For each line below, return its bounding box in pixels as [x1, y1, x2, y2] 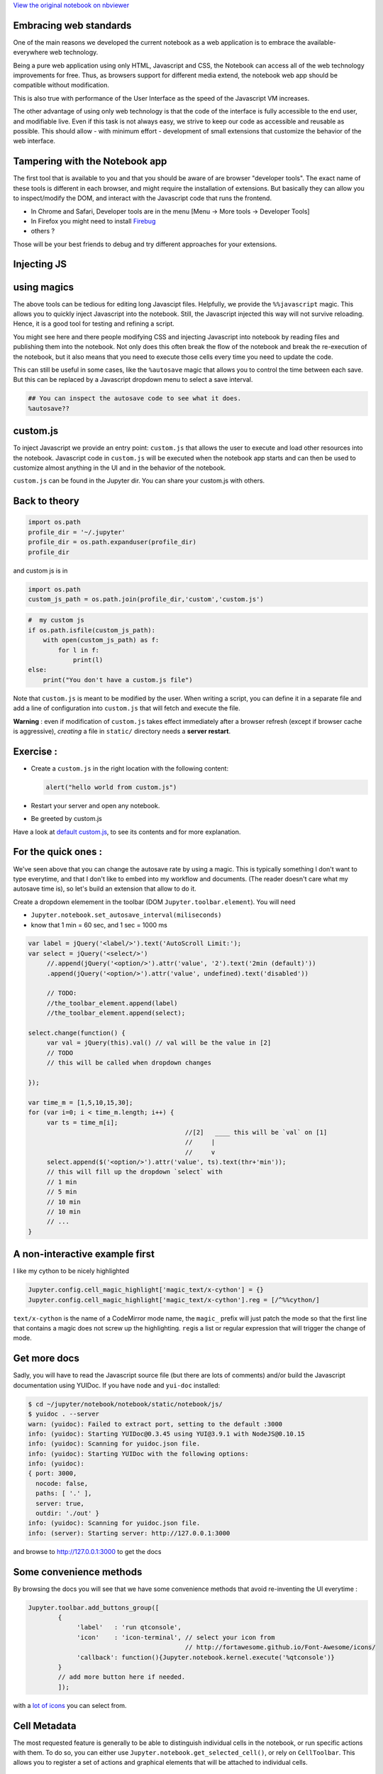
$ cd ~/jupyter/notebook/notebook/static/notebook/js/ [28, 1400, 223, 1408]
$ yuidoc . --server [28, 1410, 99, 1418]
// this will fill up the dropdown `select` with [46, 1168, 223, 1176]
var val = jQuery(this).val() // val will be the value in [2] [46, 1039, 272, 1047]
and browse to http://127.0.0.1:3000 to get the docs [13, 1547, 162, 1555]
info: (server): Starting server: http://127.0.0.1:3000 [28, 1529, 231, 1537]
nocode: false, [35, 1480, 89, 1487]
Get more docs [13, 1352, 79, 1365]
